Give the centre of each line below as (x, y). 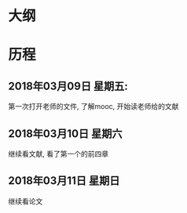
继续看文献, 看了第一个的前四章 (58, 154)
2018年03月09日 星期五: (68, 86)
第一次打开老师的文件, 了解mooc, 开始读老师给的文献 (93, 106)
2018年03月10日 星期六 (66, 134)
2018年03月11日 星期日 (64, 181)
